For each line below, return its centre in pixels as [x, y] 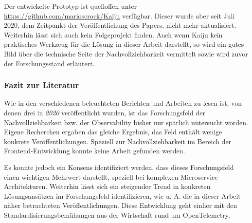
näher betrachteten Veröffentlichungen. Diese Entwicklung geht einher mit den [121, 205]
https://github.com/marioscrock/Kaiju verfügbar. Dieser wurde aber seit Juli [119, 15]
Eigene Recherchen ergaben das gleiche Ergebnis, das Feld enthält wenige [113, 132]
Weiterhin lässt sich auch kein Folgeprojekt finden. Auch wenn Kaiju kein [113, 34]
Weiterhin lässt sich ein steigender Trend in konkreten [130, 186]
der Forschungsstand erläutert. [49, 63]
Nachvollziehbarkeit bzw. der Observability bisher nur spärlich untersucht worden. [126, 122]
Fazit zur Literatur [42, 85]
